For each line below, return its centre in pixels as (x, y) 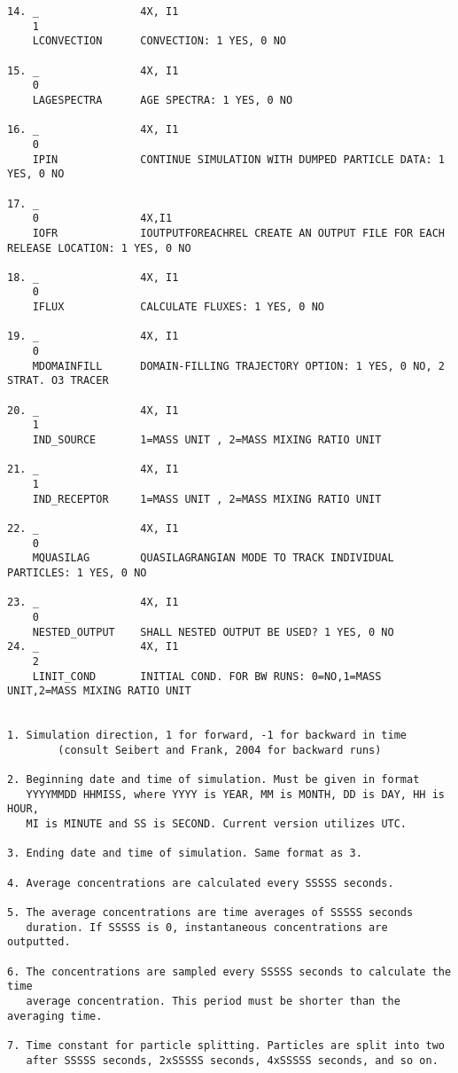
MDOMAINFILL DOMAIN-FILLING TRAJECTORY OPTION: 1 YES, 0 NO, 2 (238, 366)
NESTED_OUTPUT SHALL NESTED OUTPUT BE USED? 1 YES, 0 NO (213, 632)
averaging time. (55, 1016)
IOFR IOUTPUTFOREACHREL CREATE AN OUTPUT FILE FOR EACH (238, 233)
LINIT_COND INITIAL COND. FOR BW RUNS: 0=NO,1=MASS (207, 676)
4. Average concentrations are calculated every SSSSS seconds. (201, 883)
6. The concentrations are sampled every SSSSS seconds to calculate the (229, 971)
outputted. (39, 942)
